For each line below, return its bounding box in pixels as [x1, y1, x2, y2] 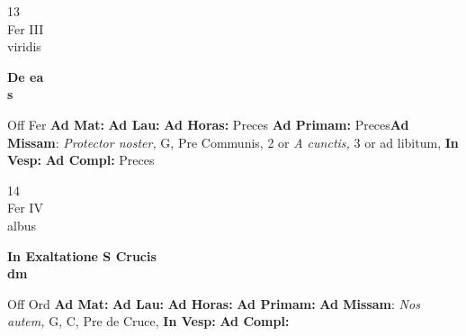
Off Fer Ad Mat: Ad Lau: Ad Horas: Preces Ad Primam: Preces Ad [7, 114, 409, 133]
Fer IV [7, 198, 43, 217]
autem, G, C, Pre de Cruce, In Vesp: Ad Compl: [7, 312, 290, 331]
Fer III [7, 19, 44, 38]
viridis [7, 37, 41, 56]
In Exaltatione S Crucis [7, 246, 157, 265]
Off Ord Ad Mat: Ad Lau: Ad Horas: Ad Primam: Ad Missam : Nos [7, 294, 420, 313]
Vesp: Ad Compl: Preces [7, 150, 155, 169]
